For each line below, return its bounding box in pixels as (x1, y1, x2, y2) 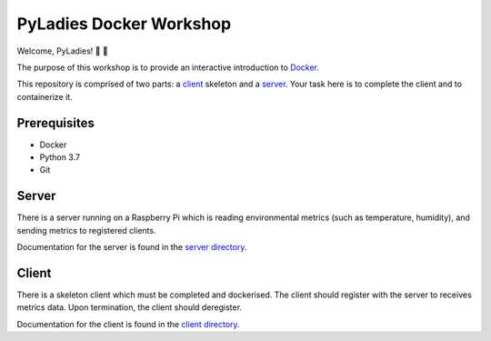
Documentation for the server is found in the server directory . (16, 242, 247, 253)
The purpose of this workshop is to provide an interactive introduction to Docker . (16, 62, 320, 73)
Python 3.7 (39, 152, 81, 163)
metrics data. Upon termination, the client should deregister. (16, 302, 243, 313)
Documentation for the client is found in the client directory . (16, 318, 240, 329)
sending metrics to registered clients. (16, 225, 156, 236)
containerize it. (16, 91, 73, 102)
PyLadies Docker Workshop (16, 14, 232, 34)
